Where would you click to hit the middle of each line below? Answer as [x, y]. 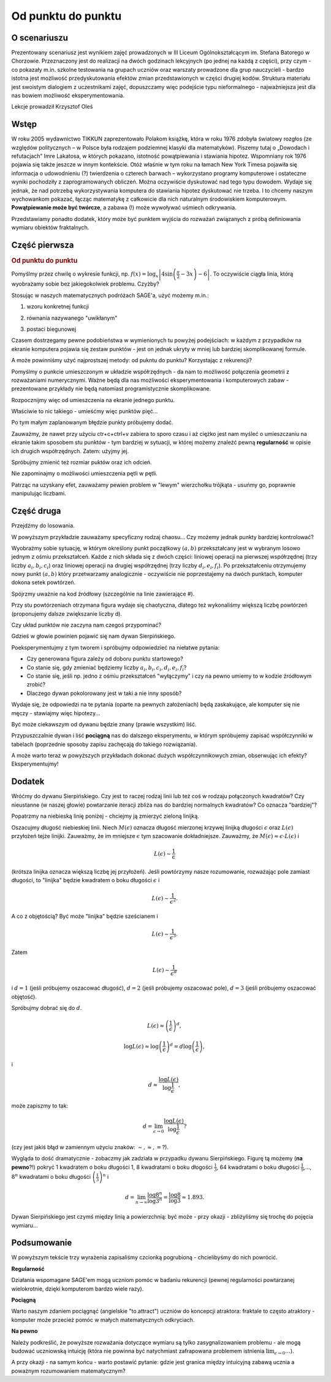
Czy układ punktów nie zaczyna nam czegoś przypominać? [86, 625]
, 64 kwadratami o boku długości [258, 1167]
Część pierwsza [43, 245]
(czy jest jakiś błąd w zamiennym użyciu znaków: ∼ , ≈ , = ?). [90, 1147]
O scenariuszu [40, 38]
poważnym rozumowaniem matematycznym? [68, 1371]
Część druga [36, 511]
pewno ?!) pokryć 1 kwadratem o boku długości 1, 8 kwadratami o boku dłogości [112, 1167]
